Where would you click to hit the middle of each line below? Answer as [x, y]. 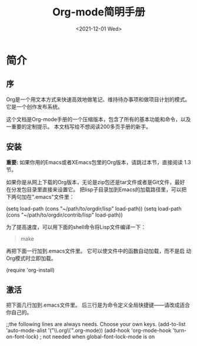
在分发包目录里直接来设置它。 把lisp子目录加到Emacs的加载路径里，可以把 [96, 189]
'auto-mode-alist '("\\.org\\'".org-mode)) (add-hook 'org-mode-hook [89, 331]
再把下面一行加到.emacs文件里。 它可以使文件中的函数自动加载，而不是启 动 [99, 251]
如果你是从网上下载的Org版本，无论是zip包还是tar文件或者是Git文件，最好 [96, 182]
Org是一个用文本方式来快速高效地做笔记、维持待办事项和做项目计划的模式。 [98, 99]
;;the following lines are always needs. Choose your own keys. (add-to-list [96, 324]
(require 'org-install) [30, 270]
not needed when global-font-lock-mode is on [99, 337]
